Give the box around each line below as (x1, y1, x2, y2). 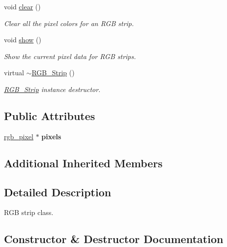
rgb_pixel (4, 131, 33, 141)
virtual (4, 67, 24, 78)
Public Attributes (4, 108, 95, 123)
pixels (41, 131, 61, 141)
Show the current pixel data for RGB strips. (4, 51, 136, 61)
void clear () (4, 1, 41, 11)
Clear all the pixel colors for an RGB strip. (4, 18, 134, 28)
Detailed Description (4, 184, 112, 199)
